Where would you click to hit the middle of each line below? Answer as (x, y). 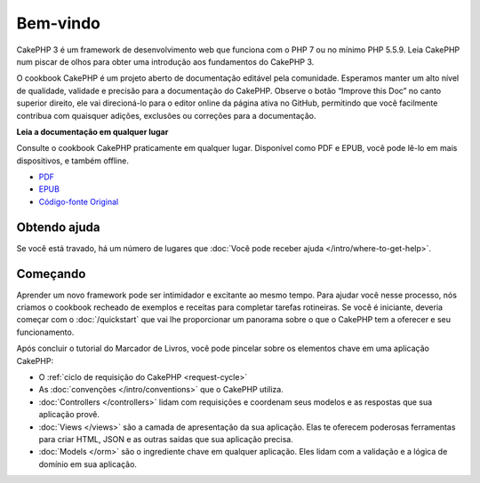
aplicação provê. (69, 415)
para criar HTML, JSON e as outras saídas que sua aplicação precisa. (166, 439)
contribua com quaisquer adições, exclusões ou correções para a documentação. (166, 115)
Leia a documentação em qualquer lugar (92, 131)
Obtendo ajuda (58, 227)
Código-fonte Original (79, 202)
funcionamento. (45, 332)
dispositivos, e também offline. (72, 161)
